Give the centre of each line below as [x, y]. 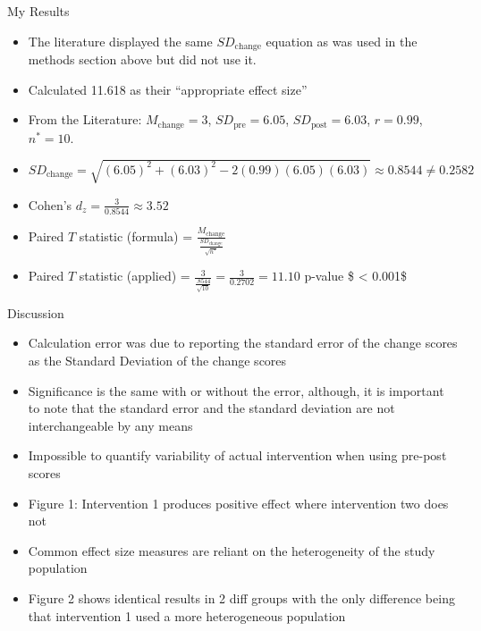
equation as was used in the [342, 41]
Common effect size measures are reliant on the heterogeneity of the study [232, 550]
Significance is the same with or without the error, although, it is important [236, 390]
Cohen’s [50, 204]
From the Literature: [85, 119]
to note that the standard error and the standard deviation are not [211, 408]
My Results [38, 11]
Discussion [36, 312]
